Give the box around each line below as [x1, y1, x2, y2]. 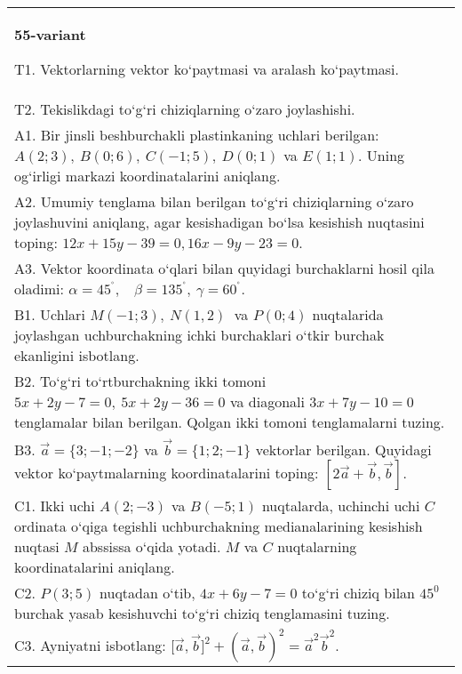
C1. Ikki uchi [14, 494, 95, 516]
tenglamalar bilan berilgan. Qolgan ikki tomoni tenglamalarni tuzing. [14, 412, 445, 432]
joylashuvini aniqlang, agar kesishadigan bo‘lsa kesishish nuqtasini [14, 212, 425, 232]
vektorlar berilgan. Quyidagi [255, 438, 432, 460]
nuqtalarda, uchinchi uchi [261, 494, 420, 516]
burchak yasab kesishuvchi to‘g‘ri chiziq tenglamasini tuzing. [14, 602, 390, 623]
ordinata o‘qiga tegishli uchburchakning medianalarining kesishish [14, 515, 423, 536]
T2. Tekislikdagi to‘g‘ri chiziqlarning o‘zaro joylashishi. [14, 99, 355, 119]
